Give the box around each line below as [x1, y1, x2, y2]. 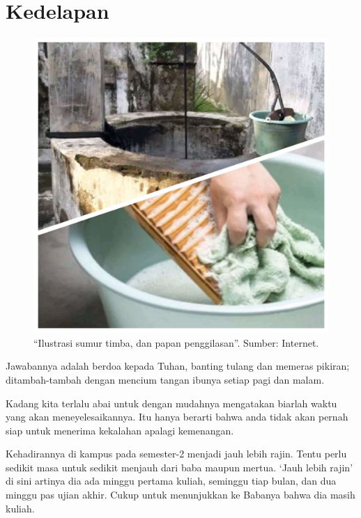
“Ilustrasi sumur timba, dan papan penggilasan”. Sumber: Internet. [33, 335, 319, 350]
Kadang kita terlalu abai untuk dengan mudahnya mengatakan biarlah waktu [6, 395, 337, 410]
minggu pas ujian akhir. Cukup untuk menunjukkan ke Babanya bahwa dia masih [6, 487, 355, 502]
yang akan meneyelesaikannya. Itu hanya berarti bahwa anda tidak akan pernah [6, 409, 348, 424]
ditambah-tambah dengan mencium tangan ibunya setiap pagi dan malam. [6, 372, 325, 386]
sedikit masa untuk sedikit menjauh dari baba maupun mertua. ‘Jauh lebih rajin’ [6, 460, 353, 474]
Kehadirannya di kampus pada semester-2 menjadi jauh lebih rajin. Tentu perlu [6, 446, 347, 461]
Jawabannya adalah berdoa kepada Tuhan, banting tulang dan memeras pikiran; [6, 359, 350, 373]
